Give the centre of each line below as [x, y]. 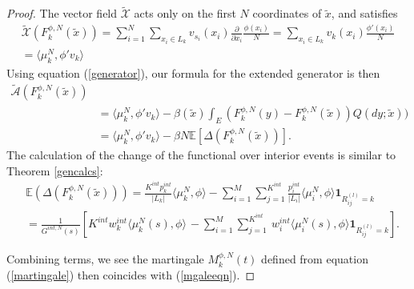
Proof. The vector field [62, 13]
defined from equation [315, 259]
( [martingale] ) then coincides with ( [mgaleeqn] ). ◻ [131, 274]
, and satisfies [364, 13]
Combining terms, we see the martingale [105, 259]
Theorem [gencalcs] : [55, 170]
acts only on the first [185, 13]
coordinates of [287, 13]
